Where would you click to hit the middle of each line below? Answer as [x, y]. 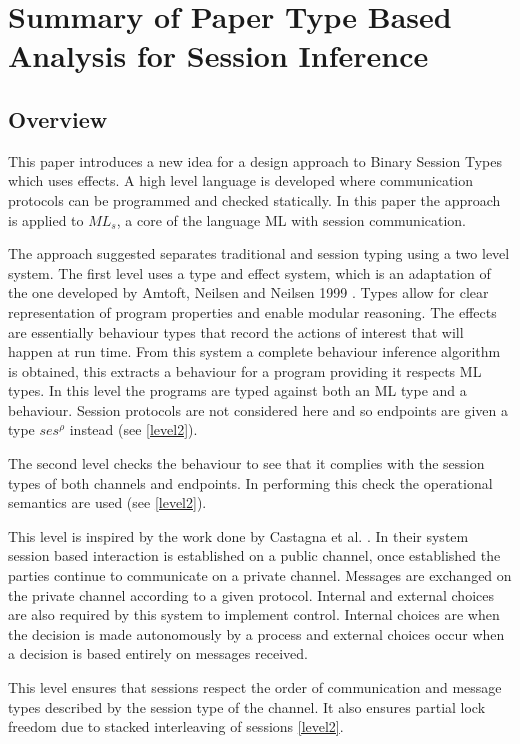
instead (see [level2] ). [133, 429]
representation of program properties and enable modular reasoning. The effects [252, 311]
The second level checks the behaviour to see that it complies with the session [246, 463]
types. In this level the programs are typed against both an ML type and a [237, 390]
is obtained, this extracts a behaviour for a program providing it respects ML [245, 370]
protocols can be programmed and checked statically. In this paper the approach [254, 199]
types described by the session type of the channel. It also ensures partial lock [247, 706]
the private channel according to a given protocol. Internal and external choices [251, 594]
